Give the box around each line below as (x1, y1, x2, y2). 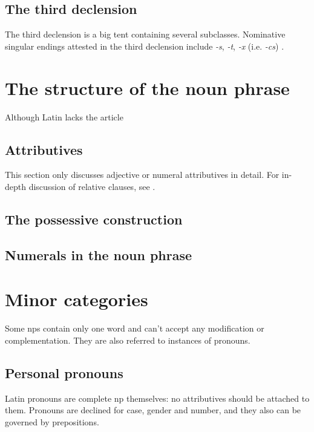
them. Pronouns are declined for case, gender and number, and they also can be (5, 404, 301, 416)
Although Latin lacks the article (5, 110, 123, 123)
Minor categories (5, 287, 148, 312)
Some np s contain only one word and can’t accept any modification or (5, 322, 264, 335)
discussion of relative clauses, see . (28, 180, 155, 192)
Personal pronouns (5, 363, 123, 382)
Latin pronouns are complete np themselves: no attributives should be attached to (5, 391, 310, 404)
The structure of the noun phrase (5, 75, 290, 100)
